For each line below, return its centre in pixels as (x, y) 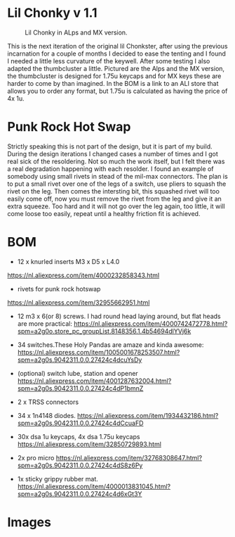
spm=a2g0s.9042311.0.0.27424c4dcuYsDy (80, 360)
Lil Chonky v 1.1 (52, 13)
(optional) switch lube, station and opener (78, 373)
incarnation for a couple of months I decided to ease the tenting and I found (117, 53)
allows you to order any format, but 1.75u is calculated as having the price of (117, 91)
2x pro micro (36, 457)
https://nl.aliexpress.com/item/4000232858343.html (83, 275)
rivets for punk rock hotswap (59, 289)
